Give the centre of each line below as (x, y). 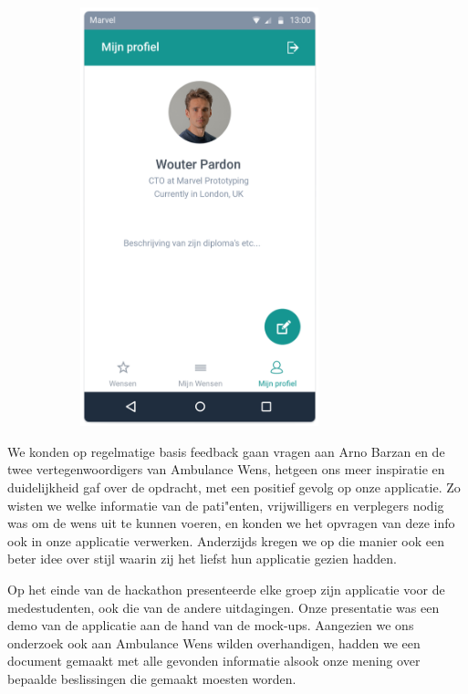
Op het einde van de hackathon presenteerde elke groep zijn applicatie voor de (226, 589)
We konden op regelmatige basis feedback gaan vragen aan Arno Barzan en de (226, 451)
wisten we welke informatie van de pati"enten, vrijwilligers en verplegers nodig (226, 505)
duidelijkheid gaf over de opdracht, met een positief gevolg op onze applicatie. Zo (234, 487)
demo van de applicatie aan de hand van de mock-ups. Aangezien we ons (211, 625)
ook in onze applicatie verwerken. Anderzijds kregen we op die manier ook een (226, 540)
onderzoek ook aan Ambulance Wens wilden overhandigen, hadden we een (214, 642)
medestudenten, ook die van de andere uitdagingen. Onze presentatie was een (224, 607)
